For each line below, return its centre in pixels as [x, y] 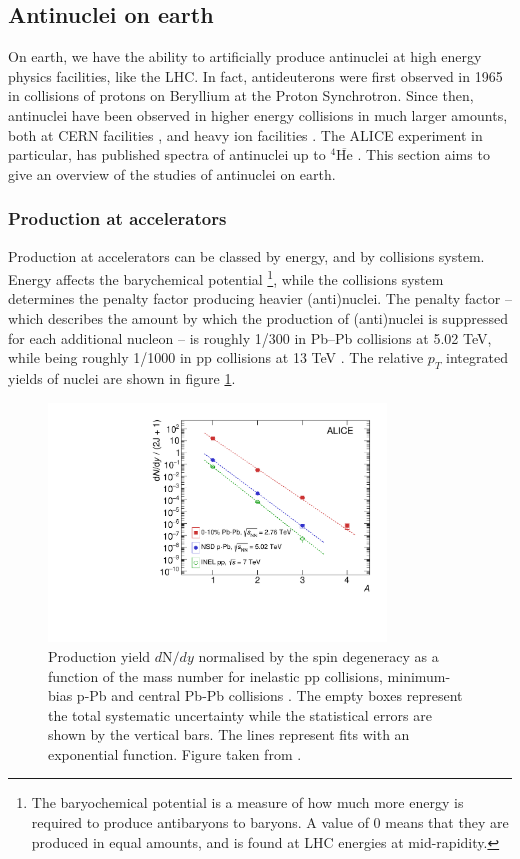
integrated [477, 357]
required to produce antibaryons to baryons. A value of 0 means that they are [270, 822]
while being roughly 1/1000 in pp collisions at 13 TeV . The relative [216, 357]
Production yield [99, 655]
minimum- [419, 675]
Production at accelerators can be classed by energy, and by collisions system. [246, 255]
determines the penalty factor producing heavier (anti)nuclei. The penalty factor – [260, 298]
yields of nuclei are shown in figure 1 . [122, 378]
